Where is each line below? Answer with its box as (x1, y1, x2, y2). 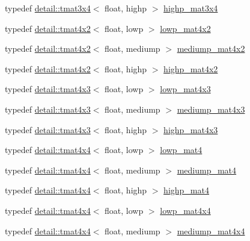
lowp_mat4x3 (160, 83, 211, 95)
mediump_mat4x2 (177, 42, 245, 55)
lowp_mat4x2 (160, 22, 211, 34)
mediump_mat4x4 (177, 224, 245, 237)
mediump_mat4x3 (177, 102, 245, 115)
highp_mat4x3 (163, 123, 218, 136)
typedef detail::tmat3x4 (5, 2, 91, 14)
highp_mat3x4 (163, 2, 218, 14)
